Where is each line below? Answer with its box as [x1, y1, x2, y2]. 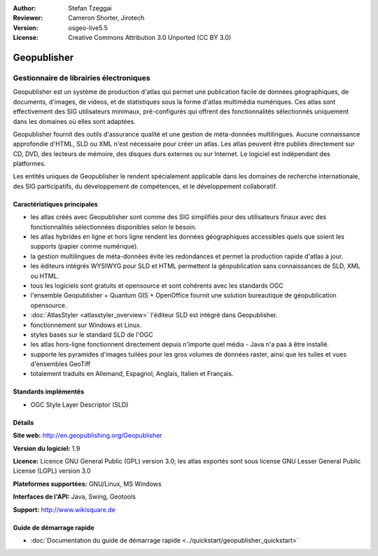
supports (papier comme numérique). [30, 242, 139, 251]
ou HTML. [30, 272, 59, 280]
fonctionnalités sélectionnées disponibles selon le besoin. [30, 223, 197, 231]
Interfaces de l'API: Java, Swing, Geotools [13, 492, 136, 501]
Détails [13, 418, 34, 426]
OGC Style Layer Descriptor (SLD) [30, 400, 129, 409]
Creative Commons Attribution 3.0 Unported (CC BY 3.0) [68, 34, 232, 42]
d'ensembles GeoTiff [30, 360, 91, 368]
